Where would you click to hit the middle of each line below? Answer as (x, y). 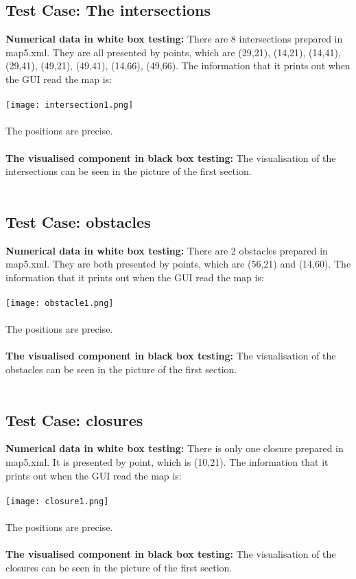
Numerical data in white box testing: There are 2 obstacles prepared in (167, 250)
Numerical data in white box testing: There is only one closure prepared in (175, 448)
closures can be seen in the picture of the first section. (119, 567)
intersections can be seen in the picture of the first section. (129, 171)
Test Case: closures (74, 420)
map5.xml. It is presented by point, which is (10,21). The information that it (167, 461)
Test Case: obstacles (78, 221)
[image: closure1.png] (57, 501)
